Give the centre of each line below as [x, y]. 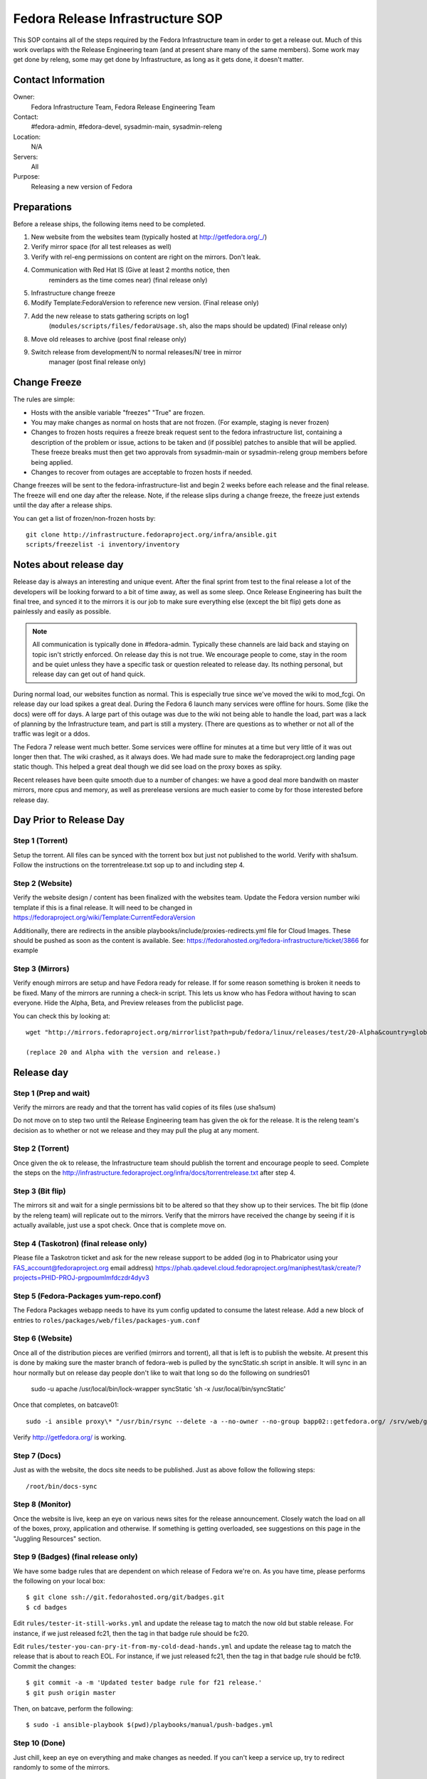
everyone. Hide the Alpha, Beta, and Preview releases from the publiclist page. [128, 1003]
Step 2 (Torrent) [41, 1149]
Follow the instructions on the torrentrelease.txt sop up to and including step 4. [129, 865]
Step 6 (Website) [43, 1339]
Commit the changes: [44, 1666]
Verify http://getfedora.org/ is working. [70, 1437]
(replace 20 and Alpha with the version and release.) [123, 1052]
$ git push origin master [71, 1693]
